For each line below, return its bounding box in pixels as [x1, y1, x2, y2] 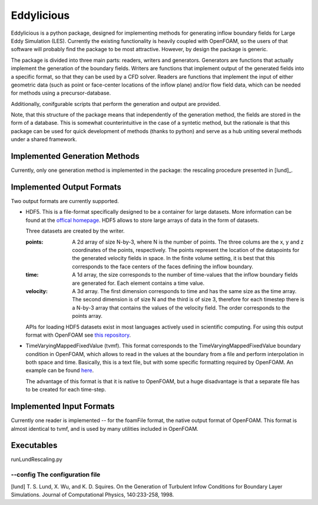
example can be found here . [25, 367, 94, 374]
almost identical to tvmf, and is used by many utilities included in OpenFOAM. [11, 425, 198, 432]
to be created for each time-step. [25, 386, 106, 393]
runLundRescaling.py [11, 456, 63, 463]
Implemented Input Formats [11, 401, 115, 411]
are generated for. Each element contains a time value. [72, 280, 205, 287]
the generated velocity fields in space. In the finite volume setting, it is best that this [72, 255, 275, 262]
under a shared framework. [11, 136, 77, 143]
